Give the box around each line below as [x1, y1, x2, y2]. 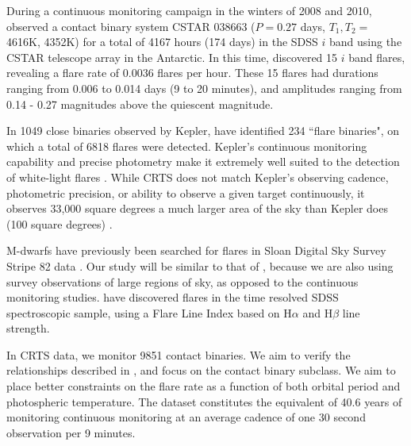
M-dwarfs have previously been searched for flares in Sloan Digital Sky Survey [6, 242, 386, 259]
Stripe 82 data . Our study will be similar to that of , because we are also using [6, 257, 394, 274]
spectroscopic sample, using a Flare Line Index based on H [6, 304, 292, 321]
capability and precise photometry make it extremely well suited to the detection [6, 153, 400, 170]
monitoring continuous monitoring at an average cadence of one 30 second [6, 409, 366, 425]
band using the [329, 33, 402, 50]
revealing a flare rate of [6, 64, 120, 81]
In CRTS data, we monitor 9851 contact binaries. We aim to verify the [6, 346, 351, 363]
